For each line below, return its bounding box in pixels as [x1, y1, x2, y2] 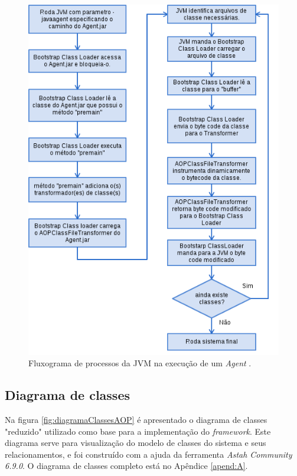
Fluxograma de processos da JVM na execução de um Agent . [28, 357, 252, 369]
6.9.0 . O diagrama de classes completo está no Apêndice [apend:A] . [5, 459, 248, 472]
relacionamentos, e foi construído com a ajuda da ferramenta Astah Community [5, 448, 292, 460]
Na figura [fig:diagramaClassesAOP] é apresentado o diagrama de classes [5, 413, 267, 425]
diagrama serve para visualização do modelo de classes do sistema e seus [5, 436, 266, 449]
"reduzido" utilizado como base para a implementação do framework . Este [5, 425, 271, 437]
